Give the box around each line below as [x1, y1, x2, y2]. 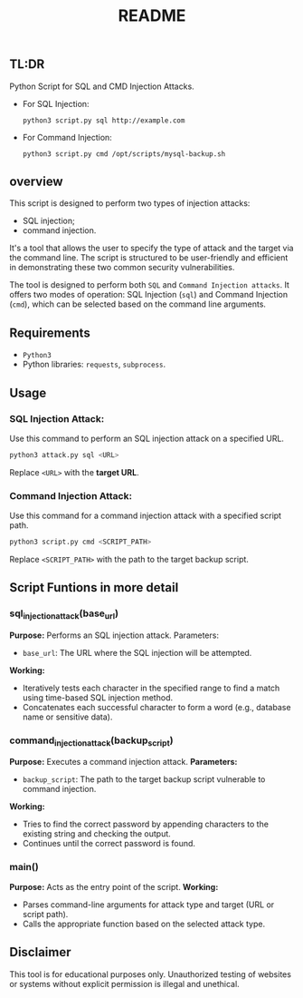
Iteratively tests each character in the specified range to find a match [22, 682, 280, 693]
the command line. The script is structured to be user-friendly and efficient [9, 252, 289, 263]
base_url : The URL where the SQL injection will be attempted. [22, 647, 252, 658]
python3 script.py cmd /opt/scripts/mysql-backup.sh [22, 149, 226, 159]
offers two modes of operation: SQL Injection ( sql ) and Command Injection [9, 289, 288, 300]
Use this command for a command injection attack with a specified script [9, 510, 282, 522]
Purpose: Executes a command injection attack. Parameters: [9, 757, 238, 768]
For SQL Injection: [22, 98, 90, 109]
